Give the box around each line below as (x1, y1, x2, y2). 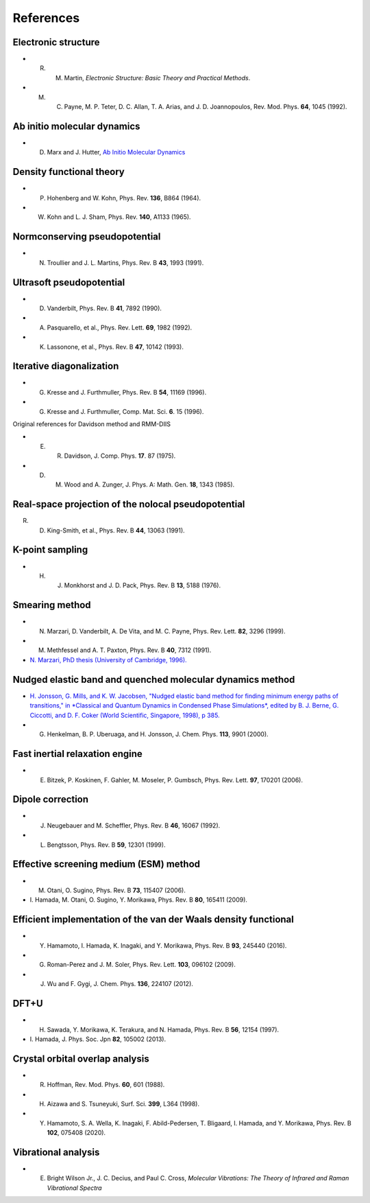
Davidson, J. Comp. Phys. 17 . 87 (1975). (64, 452, 176, 460)
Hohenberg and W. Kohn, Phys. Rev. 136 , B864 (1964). (47, 194, 201, 202)
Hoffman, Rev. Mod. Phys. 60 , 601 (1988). (47, 1081, 165, 1089)
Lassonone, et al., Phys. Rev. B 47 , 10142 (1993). (47, 342, 184, 351)
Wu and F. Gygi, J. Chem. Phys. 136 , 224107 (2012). (47, 980, 193, 988)
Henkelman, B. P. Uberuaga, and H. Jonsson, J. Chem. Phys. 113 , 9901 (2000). (47, 730, 269, 738)
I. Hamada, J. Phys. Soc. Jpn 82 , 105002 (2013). (29, 1035, 166, 1043)
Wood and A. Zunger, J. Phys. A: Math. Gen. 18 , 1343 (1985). (64, 480, 235, 489)
